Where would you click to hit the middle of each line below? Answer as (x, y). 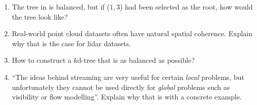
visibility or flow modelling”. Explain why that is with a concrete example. (127, 97)
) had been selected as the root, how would (186, 7)
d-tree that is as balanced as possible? (136, 60)
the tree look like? (40, 16)
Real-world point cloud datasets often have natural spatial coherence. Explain (132, 33)
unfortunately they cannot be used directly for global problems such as (121, 87)
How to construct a (42, 60)
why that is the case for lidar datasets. (71, 43)
